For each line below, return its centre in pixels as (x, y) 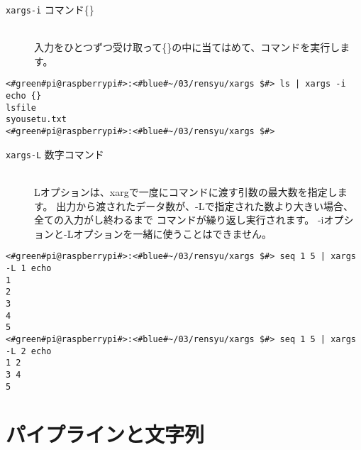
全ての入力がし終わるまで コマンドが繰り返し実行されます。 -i (179, 220)
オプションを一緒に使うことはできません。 (172, 233)
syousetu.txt (36, 120)
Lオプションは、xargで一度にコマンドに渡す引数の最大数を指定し (186, 191)
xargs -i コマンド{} (50, 9)
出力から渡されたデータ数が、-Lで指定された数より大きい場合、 (205, 205)
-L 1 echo (29, 268)
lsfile (21, 108)
